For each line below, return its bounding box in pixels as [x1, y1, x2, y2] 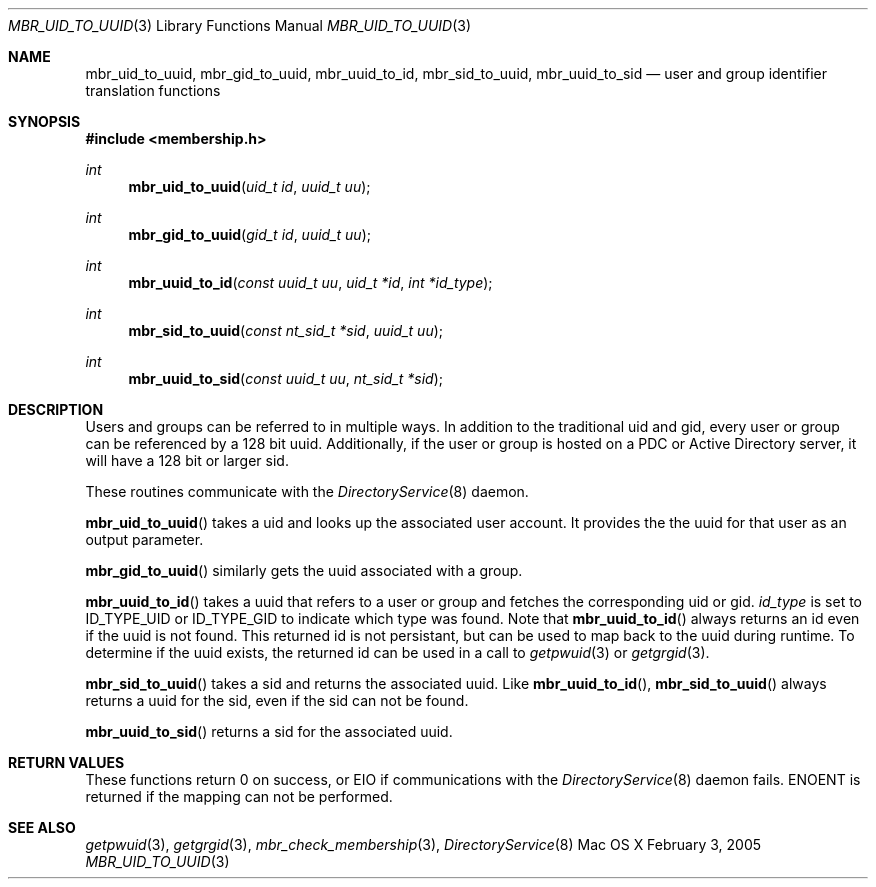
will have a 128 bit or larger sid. [85, 452, 289, 469]
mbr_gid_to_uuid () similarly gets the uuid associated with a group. [85, 562, 523, 579]
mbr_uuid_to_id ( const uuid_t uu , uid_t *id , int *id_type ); [128, 274, 493, 291]
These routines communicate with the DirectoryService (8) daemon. [85, 483, 529, 500]
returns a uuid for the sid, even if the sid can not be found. [85, 692, 469, 709]
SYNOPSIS [8, 113, 81, 130]
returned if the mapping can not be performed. [85, 788, 393, 805]
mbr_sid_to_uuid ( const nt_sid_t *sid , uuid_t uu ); [128, 322, 444, 339]
